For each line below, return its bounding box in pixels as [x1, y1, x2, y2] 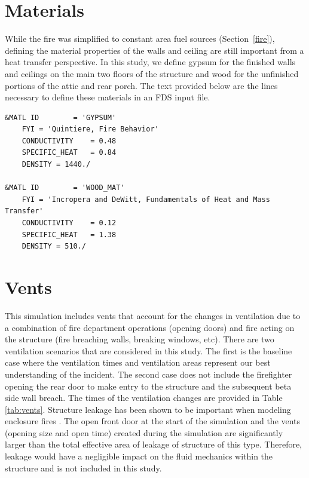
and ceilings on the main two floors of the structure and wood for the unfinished [5, 67, 299, 79]
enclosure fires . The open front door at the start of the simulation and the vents [5, 415, 301, 427]
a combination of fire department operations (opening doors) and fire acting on [5, 321, 295, 333]
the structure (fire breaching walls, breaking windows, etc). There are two [5, 333, 274, 345]
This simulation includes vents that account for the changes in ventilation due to [5, 309, 301, 321]
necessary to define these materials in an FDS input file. [5, 91, 210, 103]
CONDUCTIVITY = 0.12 [22, 219, 117, 228]
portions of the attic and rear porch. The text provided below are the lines [5, 79, 278, 91]
